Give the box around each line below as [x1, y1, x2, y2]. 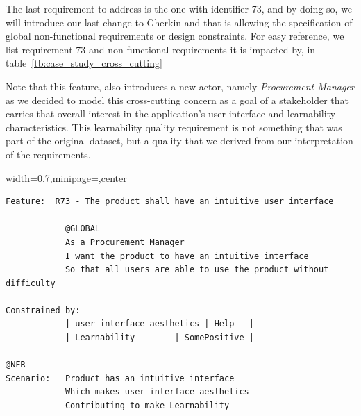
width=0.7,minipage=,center [6, 170, 127, 185]
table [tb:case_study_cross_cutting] [6, 56, 162, 70]
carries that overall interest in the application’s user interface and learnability [6, 106, 336, 121]
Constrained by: [6, 305, 81, 315]
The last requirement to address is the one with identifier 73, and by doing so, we [6, 1, 353, 15]
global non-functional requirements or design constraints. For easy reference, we [6, 28, 344, 43]
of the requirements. [6, 147, 91, 161]
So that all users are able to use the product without [65, 265, 329, 275]
